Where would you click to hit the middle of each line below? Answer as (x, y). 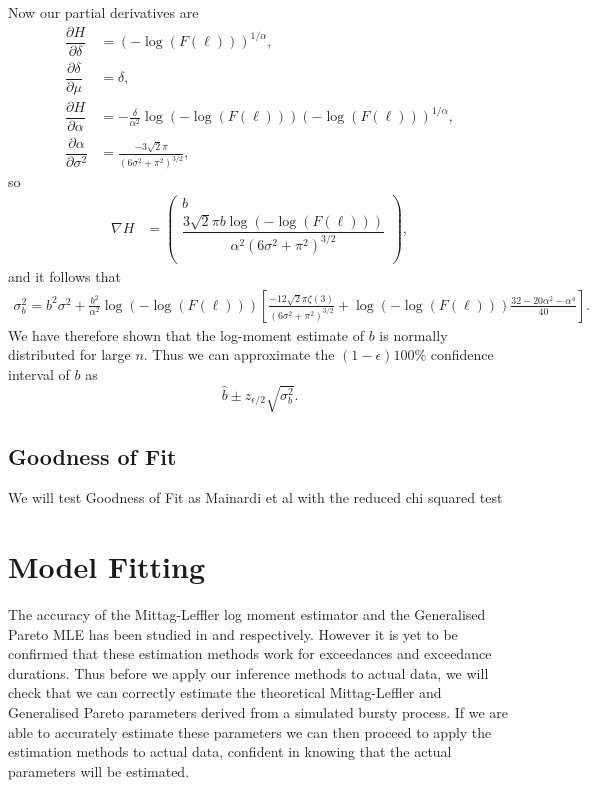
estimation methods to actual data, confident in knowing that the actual (230, 751)
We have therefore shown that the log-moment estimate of (186, 334)
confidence (462, 354)
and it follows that (64, 276)
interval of (39, 374)
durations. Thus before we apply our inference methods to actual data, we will (248, 672)
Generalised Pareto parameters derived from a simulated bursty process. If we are (258, 712)
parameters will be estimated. (99, 770)
